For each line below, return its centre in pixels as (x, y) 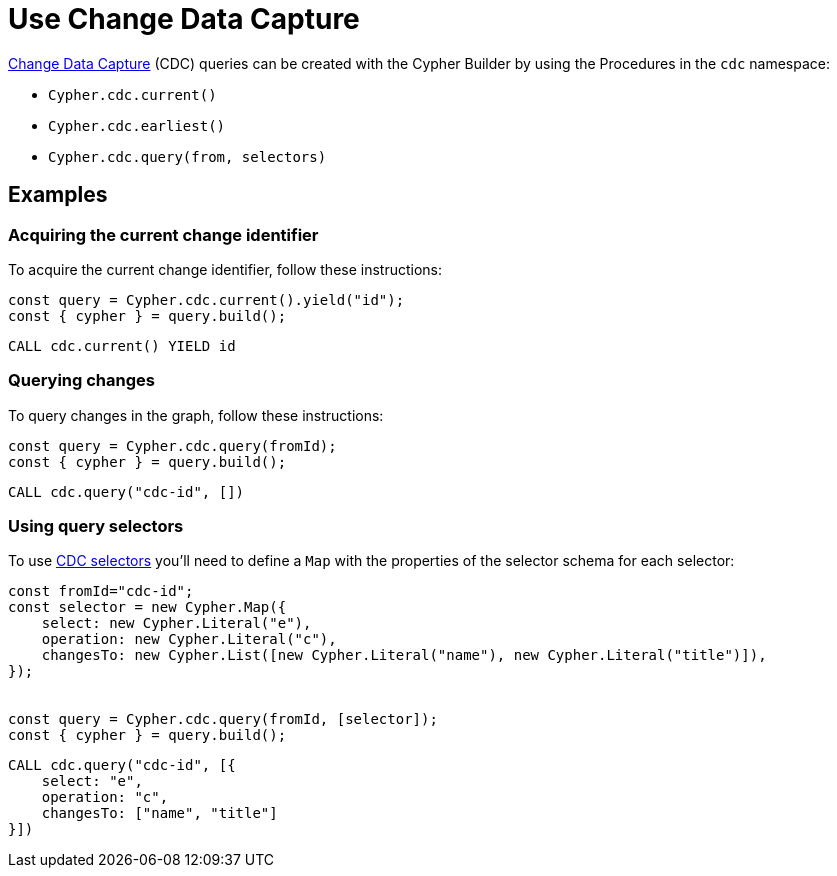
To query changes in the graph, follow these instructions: (196, 415)
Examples (58, 195)
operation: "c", (105, 797)
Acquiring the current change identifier (163, 234)
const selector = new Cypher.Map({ (147, 607)
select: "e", (92, 781)
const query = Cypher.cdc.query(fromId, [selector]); (223, 719)
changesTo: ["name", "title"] (159, 813)
